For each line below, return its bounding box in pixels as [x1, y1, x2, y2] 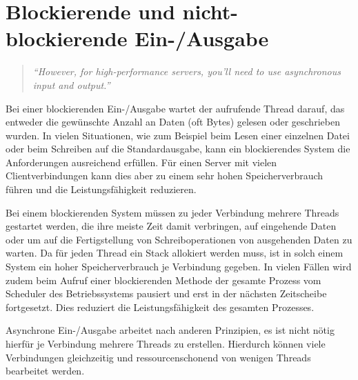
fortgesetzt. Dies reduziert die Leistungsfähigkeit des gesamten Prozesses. [6, 299, 315, 314]
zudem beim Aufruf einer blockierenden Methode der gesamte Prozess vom [6, 272, 321, 287]
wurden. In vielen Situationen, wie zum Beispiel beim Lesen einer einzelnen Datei [6, 128, 350, 142]
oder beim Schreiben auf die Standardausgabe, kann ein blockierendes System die [6, 141, 350, 156]
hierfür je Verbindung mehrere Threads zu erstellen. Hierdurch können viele [6, 337, 326, 350]
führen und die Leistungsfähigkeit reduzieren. [6, 182, 197, 197]
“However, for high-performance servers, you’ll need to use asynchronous [32, 64, 341, 79]
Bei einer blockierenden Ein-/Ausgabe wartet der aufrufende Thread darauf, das [6, 101, 345, 115]
